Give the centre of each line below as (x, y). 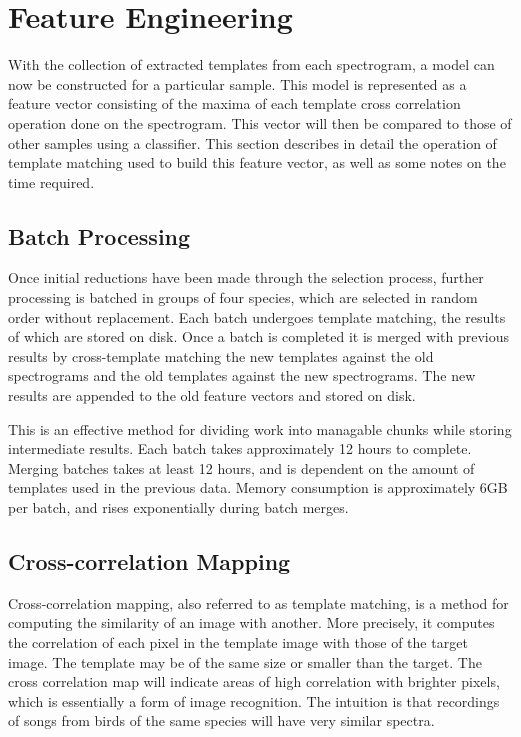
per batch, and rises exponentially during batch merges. (178, 507)
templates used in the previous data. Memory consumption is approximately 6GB (258, 487)
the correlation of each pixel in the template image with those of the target (238, 642)
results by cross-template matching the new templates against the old (221, 355)
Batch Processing (99, 235)
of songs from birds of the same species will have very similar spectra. (221, 720)
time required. (51, 181)
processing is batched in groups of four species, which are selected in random (243, 297)
